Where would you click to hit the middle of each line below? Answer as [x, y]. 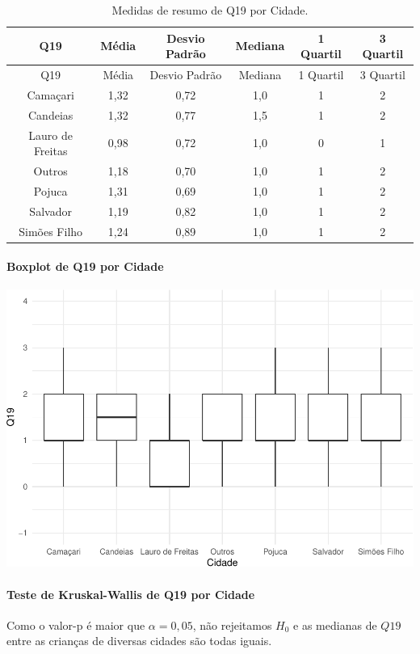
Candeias [50, 114]
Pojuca [50, 190]
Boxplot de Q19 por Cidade [85, 266]
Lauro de [50, 135]
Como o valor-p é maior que [76, 624]
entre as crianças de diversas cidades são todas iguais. [139, 641]
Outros [50, 171]
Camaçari [50, 94]
